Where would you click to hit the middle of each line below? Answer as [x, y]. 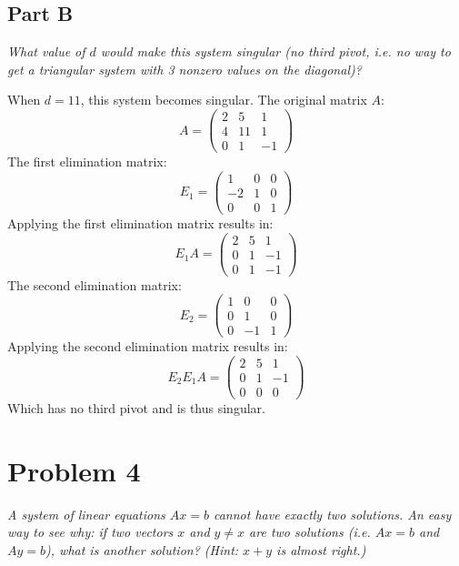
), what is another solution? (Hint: [142, 550]
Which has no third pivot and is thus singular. [136, 408]
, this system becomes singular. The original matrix [224, 100]
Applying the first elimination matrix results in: [140, 222]
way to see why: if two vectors [90, 532]
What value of [46, 51]
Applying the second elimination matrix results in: [148, 346]
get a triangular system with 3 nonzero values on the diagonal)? [185, 69]
